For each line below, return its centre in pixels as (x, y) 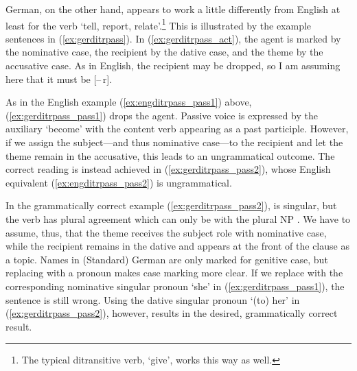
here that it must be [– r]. (59, 79)
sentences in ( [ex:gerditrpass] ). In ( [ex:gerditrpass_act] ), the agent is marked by (173, 38)
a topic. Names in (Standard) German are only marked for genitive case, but (167, 259)
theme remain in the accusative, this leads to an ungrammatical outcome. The (170, 155)
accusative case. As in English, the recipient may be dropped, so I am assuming (173, 65)
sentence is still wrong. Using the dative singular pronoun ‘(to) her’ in (153, 299)
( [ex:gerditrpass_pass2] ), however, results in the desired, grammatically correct (172, 313)
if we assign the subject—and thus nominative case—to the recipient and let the (174, 142)
